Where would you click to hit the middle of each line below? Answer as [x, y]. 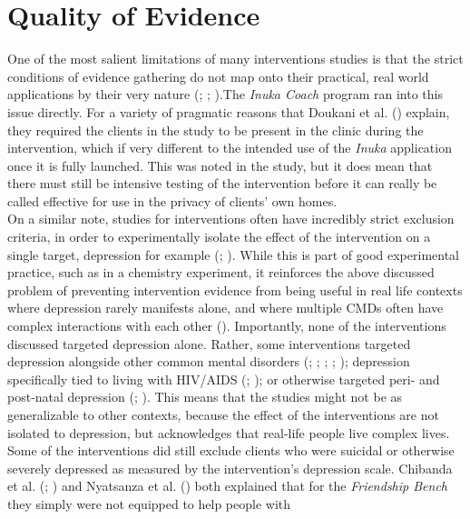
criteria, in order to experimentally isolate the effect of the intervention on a [219, 237]
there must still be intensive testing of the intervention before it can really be [222, 183]
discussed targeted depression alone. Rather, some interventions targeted [209, 343]
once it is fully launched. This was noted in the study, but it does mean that [220, 165]
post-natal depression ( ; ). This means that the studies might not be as [205, 397]
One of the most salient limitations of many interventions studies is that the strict [235, 59]
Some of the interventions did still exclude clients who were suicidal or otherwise [231, 450]
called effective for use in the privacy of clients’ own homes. [172, 200]
